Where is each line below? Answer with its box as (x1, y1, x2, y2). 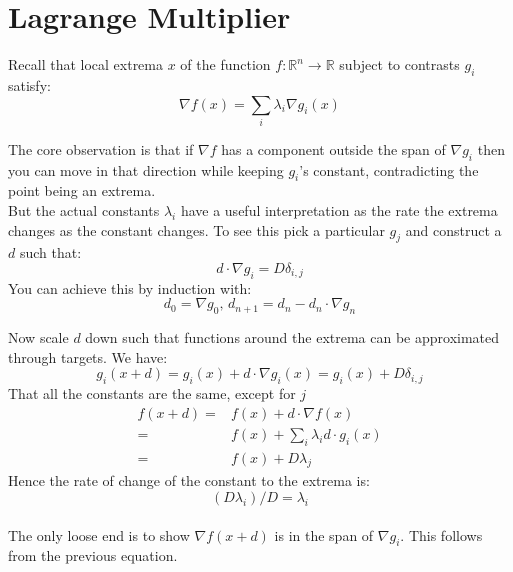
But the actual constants (8, 200, 160, 221)
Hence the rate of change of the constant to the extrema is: (8, 470, 370, 491)
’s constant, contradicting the (299, 159, 479, 180)
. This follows (400, 524, 483, 545)
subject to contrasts (339, 54, 460, 75)
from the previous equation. (8, 545, 178, 566)
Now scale (8, 327, 69, 348)
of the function (180, 54, 271, 75)
